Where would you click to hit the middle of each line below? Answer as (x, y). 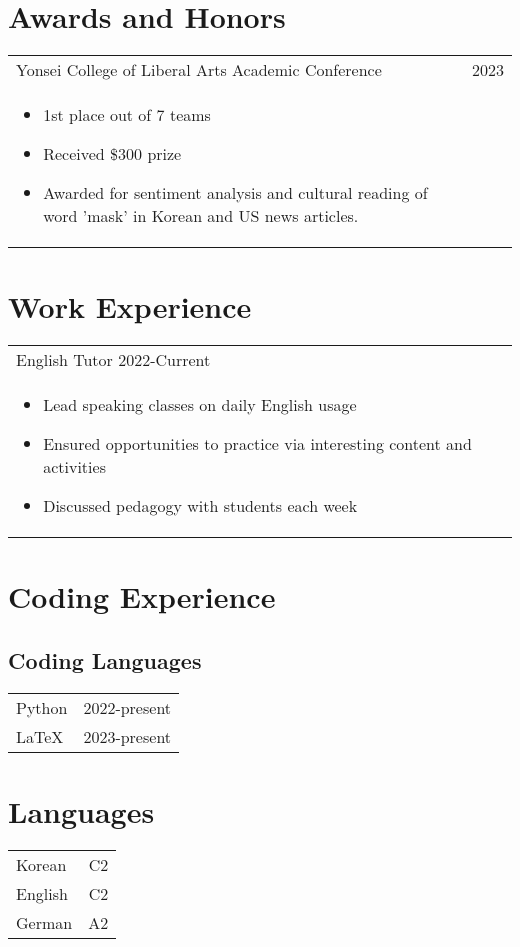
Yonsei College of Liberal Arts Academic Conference (199, 70)
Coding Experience (142, 596)
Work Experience (130, 306)
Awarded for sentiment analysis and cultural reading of (235, 193)
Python (42, 707)
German (44, 922)
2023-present (127, 736)
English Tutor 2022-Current (113, 360)
